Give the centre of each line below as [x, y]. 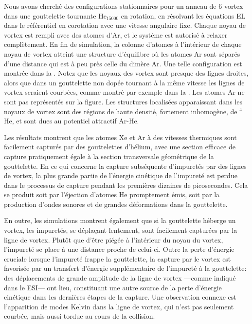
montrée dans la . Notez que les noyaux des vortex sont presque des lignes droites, [126, 73]
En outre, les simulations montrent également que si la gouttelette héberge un [120, 220]
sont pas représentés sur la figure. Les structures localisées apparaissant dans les [123, 101]
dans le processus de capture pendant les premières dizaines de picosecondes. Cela [126, 185]
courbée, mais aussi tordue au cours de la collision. [80, 316]
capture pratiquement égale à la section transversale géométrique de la [109, 156]
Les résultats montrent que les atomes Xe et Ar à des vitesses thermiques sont [120, 137]
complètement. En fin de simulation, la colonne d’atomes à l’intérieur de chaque [123, 44]
